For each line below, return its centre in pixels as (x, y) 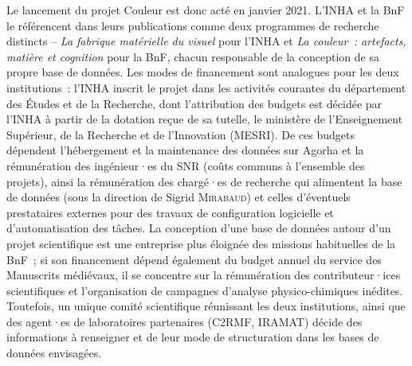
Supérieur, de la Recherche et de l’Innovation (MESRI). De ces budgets (180, 134)
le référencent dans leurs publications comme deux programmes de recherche (193, 25)
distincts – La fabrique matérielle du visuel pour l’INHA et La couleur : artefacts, (206, 41)
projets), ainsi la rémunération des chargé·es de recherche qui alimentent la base (204, 181)
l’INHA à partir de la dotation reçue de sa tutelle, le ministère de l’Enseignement (205, 119)
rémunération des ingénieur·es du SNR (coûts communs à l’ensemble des (186, 165)
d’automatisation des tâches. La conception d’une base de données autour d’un (199, 228)
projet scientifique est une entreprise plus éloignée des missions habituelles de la (201, 243)
